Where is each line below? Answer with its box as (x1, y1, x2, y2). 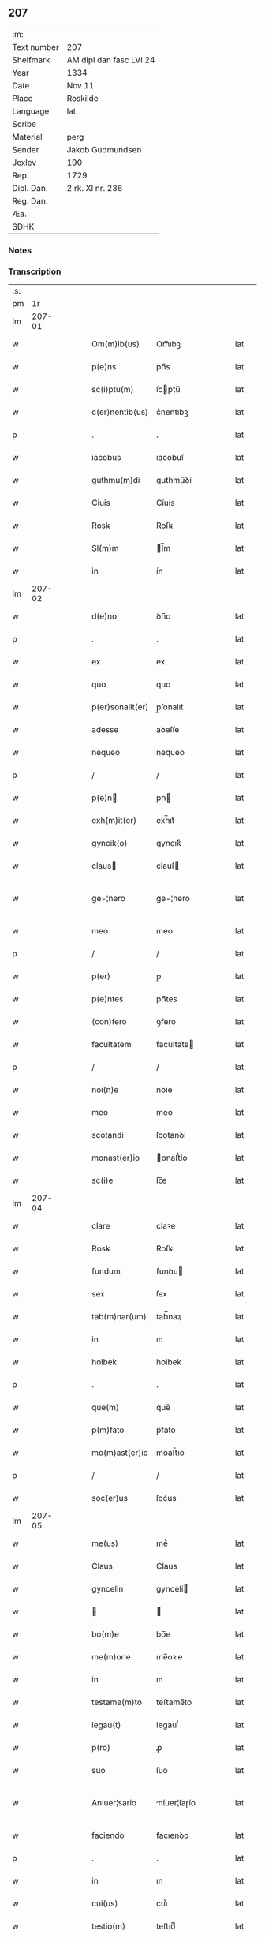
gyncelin (91, 1584, 124, 1595)
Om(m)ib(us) (91, 339, 140, 350)
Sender (12, 144, 39, 155)
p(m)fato (91, 1424, 125, 1435)
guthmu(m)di (91, 475, 140, 486)
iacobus (91, 452, 121, 463)
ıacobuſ (156, 452, 185, 463)
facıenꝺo (156, 1830, 189, 1841)
